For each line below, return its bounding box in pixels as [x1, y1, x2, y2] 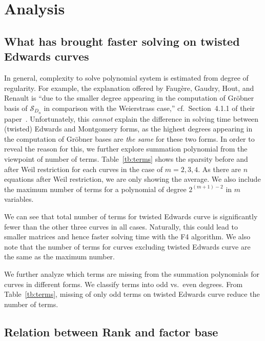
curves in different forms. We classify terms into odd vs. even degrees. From [4, 278, 243, 289]
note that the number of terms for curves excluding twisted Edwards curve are [4, 241, 251, 252]
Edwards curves [4, 48, 89, 64]
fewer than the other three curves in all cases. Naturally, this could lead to [4, 221, 238, 232]
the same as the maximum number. [4, 251, 115, 262]
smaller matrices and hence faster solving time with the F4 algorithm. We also [4, 231, 251, 242]
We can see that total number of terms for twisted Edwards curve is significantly [4, 211, 258, 221]
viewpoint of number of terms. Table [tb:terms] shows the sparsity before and [4, 153, 248, 164]
